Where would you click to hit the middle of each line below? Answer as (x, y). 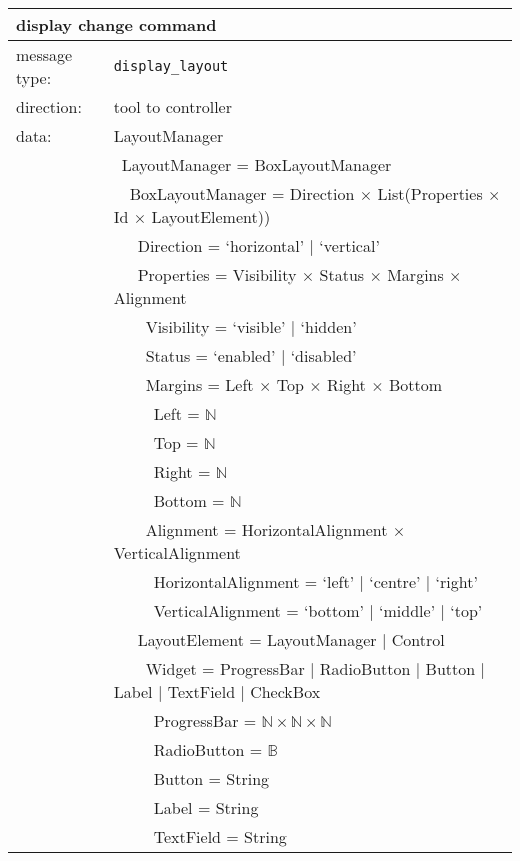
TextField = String (220, 836)
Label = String (206, 807)
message (44, 54)
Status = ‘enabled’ (210, 355)
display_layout (171, 66)
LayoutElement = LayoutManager (257, 639)
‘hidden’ (328, 326)
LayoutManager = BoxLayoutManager (256, 164)
